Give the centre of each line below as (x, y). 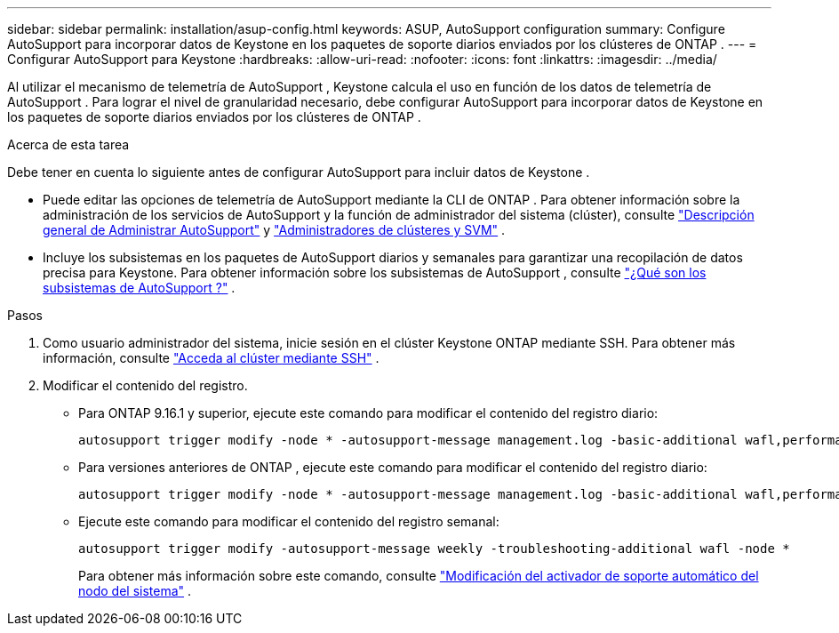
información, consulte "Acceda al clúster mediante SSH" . (211, 358)
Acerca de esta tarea (68, 144)
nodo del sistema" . (135, 591)
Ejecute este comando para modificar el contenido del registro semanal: (289, 521)
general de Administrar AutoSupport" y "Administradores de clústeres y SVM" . (274, 230)
